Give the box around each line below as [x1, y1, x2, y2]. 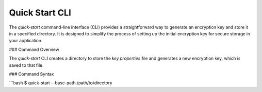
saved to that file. [9, 62, 44, 68]
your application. [9, 38, 43, 44]
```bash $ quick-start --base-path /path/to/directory [9, 80, 113, 86]
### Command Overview [9, 46, 59, 52]
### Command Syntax [9, 71, 54, 77]
